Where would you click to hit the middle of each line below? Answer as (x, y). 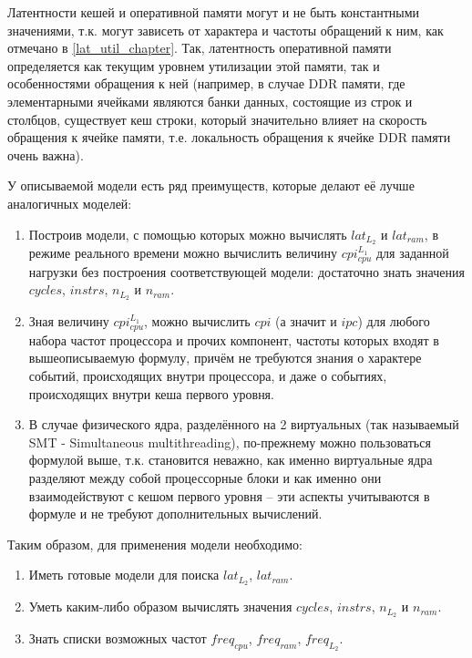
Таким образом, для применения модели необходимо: (155, 544)
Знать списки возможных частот (118, 638)
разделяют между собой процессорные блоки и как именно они (205, 477)
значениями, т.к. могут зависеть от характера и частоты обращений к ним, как (226, 30)
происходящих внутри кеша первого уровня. (151, 393)
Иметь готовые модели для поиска (124, 575)
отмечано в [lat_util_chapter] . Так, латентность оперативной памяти (200, 48)
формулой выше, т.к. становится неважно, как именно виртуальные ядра (231, 460)
